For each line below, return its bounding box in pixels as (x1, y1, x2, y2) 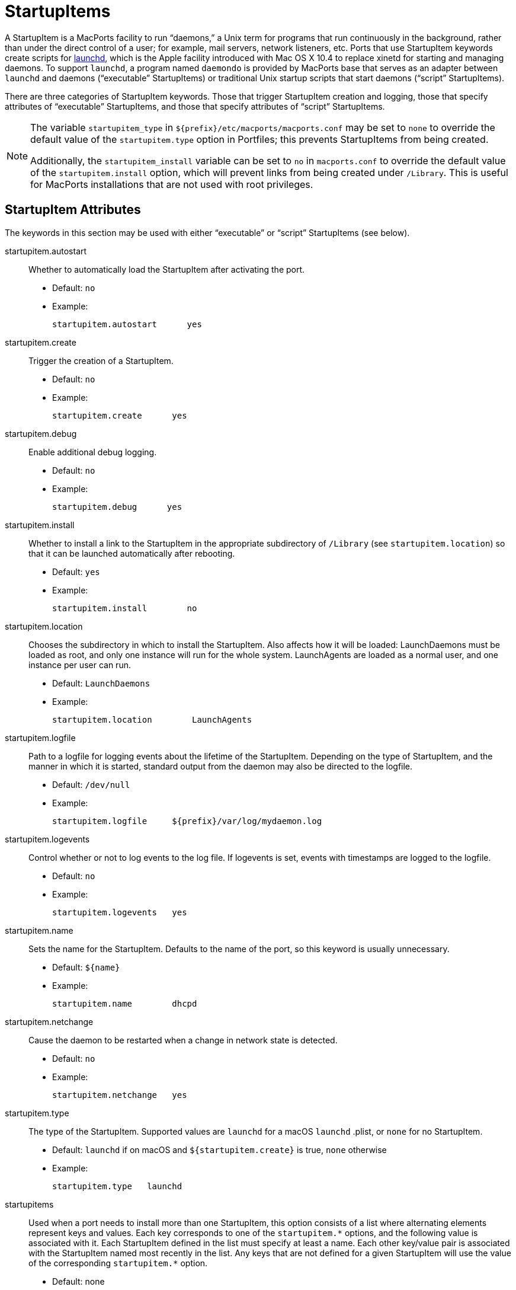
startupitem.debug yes (52, 502, 182, 512)
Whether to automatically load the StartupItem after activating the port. (28, 264, 305, 274)
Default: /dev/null (52, 779, 130, 790)
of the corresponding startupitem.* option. (28, 1257, 208, 1268)
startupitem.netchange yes (52, 1090, 187, 1100)
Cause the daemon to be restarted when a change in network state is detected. (28, 1034, 338, 1045)
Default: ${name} (52, 962, 120, 972)
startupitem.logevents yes (52, 907, 187, 917)
